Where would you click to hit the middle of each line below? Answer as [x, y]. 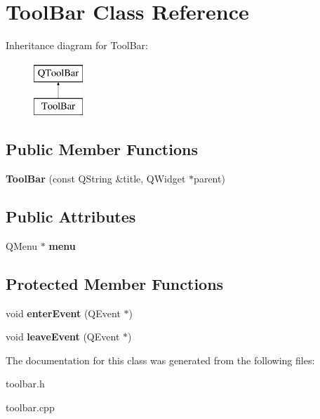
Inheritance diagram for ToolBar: [77, 45]
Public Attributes [71, 217]
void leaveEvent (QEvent [63, 337]
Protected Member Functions [115, 283]
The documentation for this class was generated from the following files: [160, 360]
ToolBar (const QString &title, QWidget [96, 179]
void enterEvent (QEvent [63, 313]
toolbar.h [25, 384]
